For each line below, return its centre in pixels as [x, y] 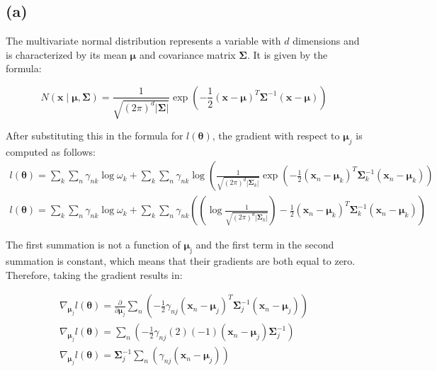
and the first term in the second [265, 245]
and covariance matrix [187, 54]
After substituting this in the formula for [95, 135]
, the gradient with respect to [276, 135]
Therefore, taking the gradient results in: [94, 274]
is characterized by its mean [66, 54]
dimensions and [326, 41]
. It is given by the [287, 54]
